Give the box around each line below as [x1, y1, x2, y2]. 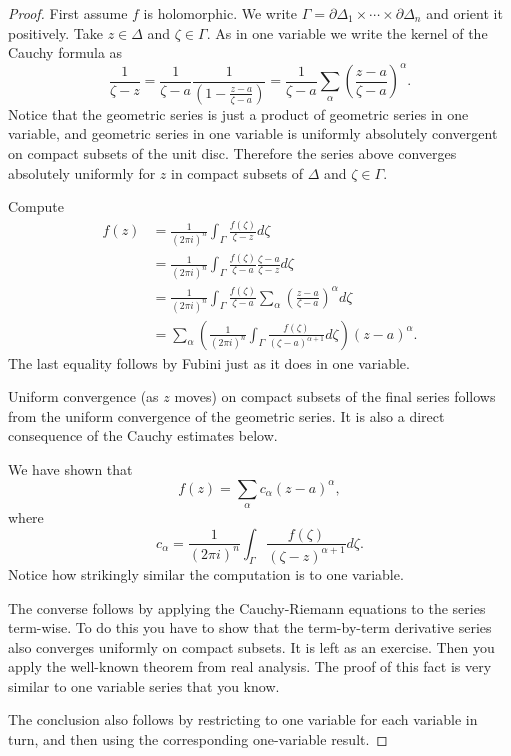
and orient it [426, 3, 503, 23]
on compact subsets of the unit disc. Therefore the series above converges [8, 142, 457, 163]
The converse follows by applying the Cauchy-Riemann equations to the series [8, 597, 486, 618]
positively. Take [8, 22, 103, 43]
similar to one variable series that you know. [8, 675, 280, 696]
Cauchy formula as [8, 42, 123, 63]
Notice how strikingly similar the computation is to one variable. [8, 563, 404, 584]
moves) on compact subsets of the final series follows [174, 386, 496, 407]
